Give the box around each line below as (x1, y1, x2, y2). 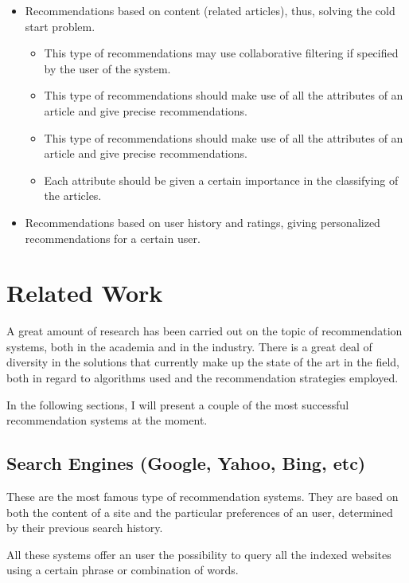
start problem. (25, 18, 95, 34)
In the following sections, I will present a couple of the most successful (6, 396, 349, 413)
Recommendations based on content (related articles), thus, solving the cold (25, 2, 395, 18)
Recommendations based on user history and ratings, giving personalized (25, 213, 380, 230)
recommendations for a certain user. (25, 229, 201, 246)
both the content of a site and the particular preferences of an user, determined (6, 503, 393, 520)
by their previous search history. (6, 519, 163, 536)
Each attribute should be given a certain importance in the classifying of (44, 171, 399, 188)
